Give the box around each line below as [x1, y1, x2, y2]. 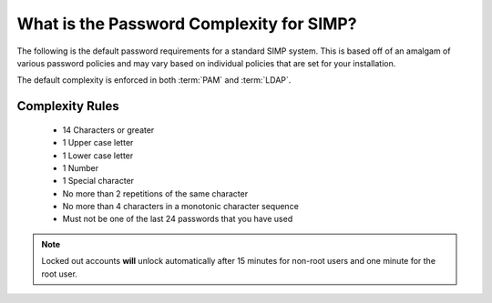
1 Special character [62, 176, 135, 187]
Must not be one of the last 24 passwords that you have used [62, 214, 293, 225]
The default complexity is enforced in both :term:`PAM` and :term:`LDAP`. [16, 75, 292, 86]
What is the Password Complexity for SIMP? [16, 14, 357, 34]
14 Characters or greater [62, 124, 155, 136]
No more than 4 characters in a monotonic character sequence [62, 201, 300, 212]
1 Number [62, 162, 99, 173]
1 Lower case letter [62, 150, 134, 161]
